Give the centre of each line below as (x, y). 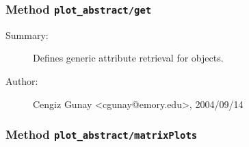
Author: (22, 80)
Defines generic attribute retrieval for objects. (128, 58)
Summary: (27, 35)
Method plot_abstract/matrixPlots (102, 134)
